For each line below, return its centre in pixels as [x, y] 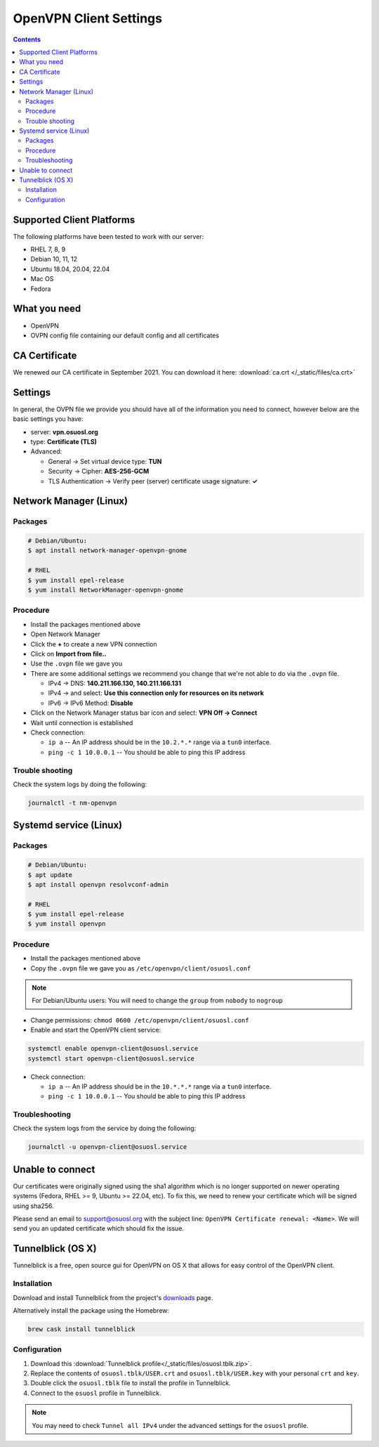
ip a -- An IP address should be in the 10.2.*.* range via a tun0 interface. [160, 742]
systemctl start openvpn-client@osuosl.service [111, 1058]
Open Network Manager [66, 634]
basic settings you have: [48, 419]
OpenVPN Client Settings [88, 18]
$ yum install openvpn [67, 924]
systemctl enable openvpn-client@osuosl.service [113, 1049]
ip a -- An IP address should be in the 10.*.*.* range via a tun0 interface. [160, 1086]
